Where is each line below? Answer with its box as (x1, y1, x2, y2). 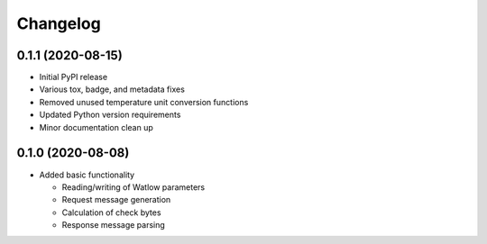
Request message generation (61, 194, 171, 205)
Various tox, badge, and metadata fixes (39, 84, 185, 95)
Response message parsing (61, 220, 166, 230)
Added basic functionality (39, 169, 135, 180)
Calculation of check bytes (61, 207, 161, 218)
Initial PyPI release (39, 72, 108, 83)
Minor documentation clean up (39, 122, 153, 132)
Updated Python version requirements (39, 109, 181, 121)
